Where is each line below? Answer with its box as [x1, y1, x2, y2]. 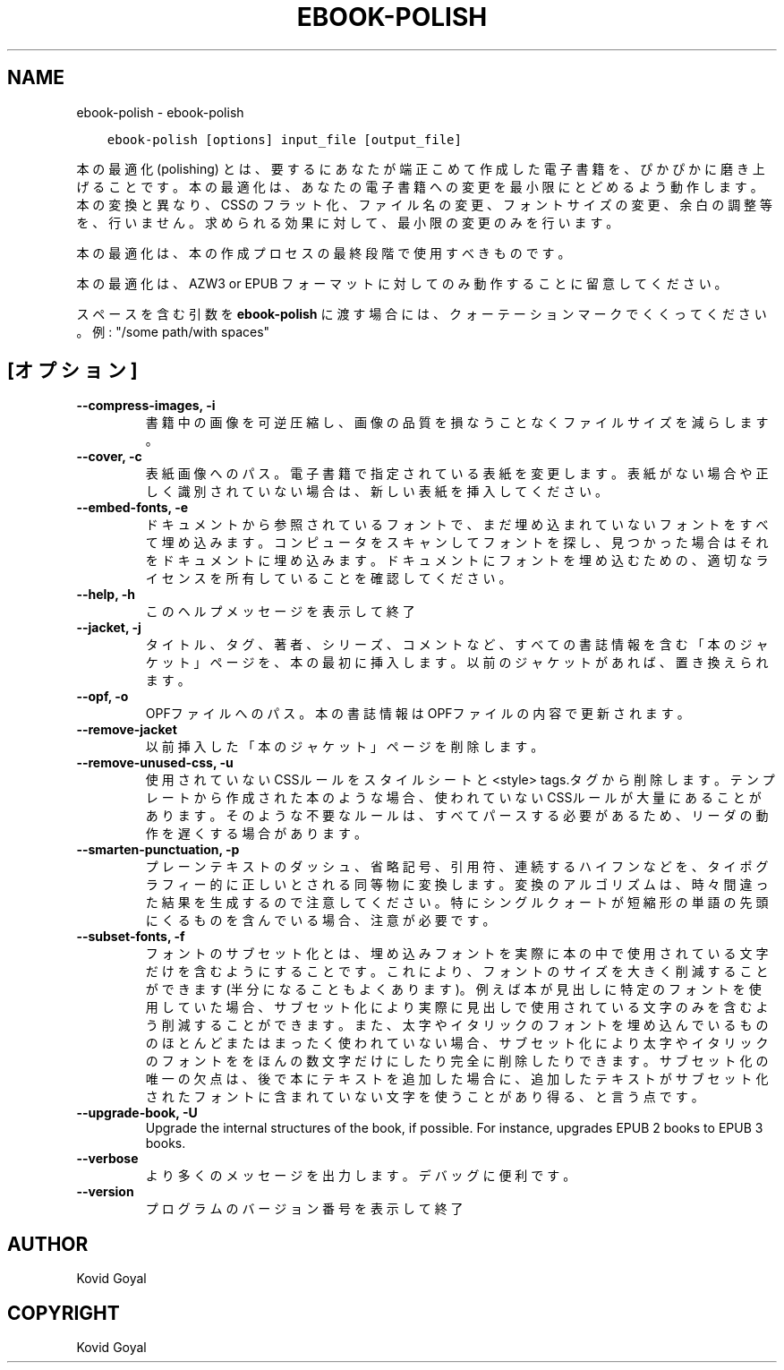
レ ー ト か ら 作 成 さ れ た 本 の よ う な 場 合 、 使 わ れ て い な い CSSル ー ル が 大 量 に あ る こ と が [145, 790, 762, 806]
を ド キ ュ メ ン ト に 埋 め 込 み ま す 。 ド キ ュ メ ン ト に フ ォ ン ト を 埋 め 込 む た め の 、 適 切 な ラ [145, 552, 769, 569]
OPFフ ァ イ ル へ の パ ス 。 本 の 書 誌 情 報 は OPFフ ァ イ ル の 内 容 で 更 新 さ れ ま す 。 [145, 706, 690, 722]
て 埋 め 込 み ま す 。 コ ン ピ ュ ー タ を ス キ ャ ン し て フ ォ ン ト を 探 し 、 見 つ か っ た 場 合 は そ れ [145, 535, 769, 551]
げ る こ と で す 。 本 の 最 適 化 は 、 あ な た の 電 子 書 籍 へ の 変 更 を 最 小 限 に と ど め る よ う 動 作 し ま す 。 [76, 178, 763, 194]
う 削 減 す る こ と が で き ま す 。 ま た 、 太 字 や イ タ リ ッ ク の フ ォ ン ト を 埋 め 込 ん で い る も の [145, 1017, 769, 1033]
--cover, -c [76, 449, 142, 465]
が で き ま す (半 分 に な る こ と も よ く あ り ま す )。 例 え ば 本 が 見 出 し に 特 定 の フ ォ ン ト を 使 [145, 981, 762, 998]
